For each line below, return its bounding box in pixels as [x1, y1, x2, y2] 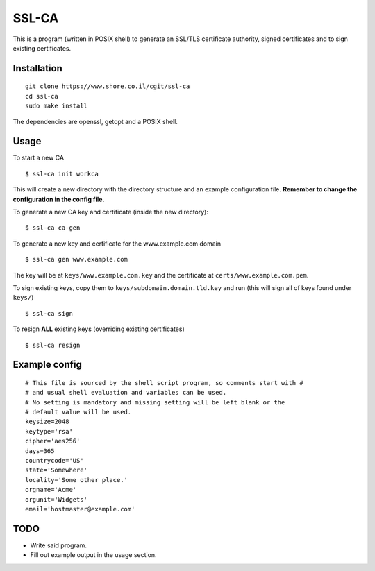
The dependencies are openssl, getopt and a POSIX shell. [12, 117, 178, 126]
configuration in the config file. [12, 195, 105, 203]
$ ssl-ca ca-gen [25, 224, 81, 232]
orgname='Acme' [25, 486, 77, 494]
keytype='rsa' [25, 427, 73, 435]
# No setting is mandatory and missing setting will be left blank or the [25, 398, 285, 406]
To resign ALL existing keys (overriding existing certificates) [12, 325, 185, 333]
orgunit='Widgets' [25, 495, 88, 503]
